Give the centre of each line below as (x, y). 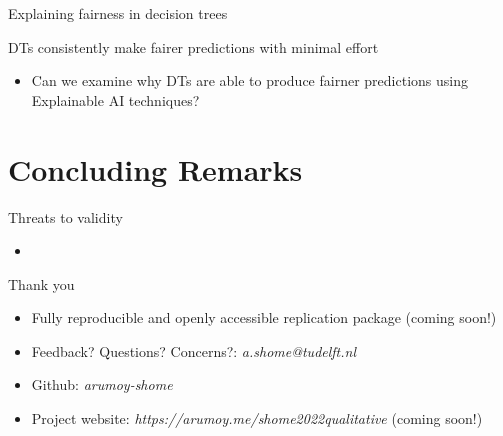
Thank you (41, 283)
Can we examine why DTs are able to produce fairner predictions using (249, 80)
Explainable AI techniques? (115, 99)
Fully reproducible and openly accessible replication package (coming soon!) (264, 317)
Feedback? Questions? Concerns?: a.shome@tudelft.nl (194, 350)
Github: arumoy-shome (102, 384)
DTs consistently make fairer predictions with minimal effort (193, 46)
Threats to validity (65, 216)
